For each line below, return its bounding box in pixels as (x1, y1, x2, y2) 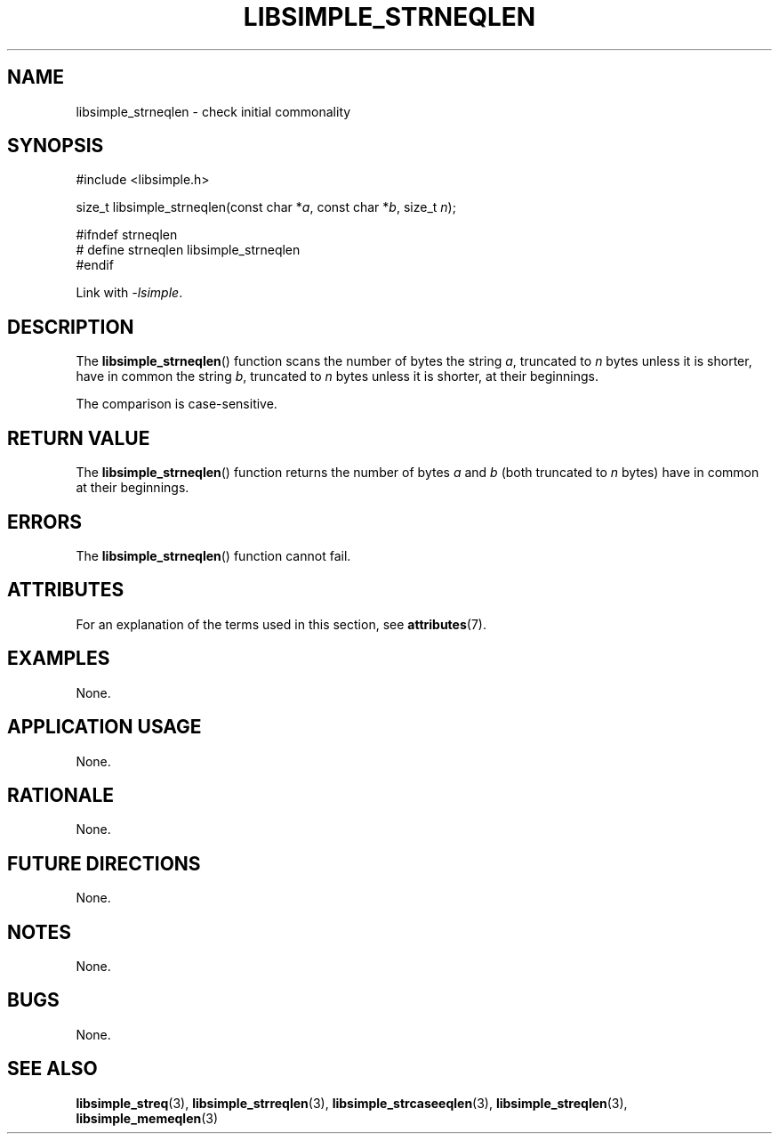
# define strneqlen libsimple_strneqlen (76, 242, 301, 258)
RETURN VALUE (7, 426, 150, 449)
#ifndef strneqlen (76, 227, 178, 243)
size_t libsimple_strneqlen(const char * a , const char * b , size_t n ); (76, 199, 456, 215)
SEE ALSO (7, 1057, 98, 1080)
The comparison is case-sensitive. (76, 396, 277, 412)
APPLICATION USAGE (7, 716, 202, 739)
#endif (76, 257, 114, 273)
